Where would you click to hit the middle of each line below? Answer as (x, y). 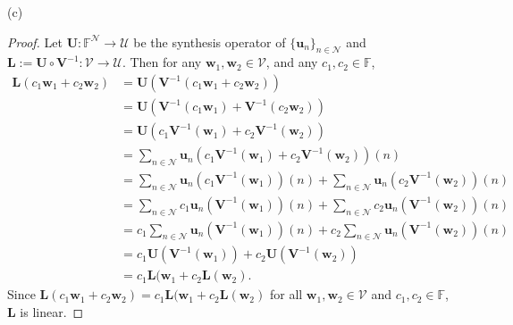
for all (286, 294)
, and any (292, 62)
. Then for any (162, 62)
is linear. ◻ (52, 312)
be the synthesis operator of (210, 42)
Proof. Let (35, 42)
